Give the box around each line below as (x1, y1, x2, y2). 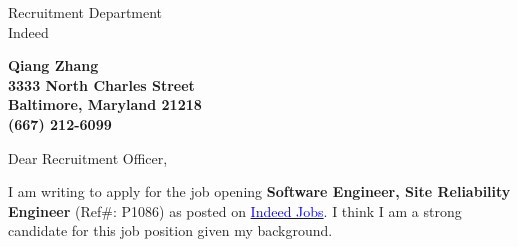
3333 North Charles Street (8, 74, 195, 95)
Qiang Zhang (8, 55, 99, 76)
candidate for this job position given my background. (8, 220, 333, 241)
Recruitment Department (8, 2, 163, 22)
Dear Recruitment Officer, (8, 147, 168, 168)
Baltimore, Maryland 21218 (8, 94, 202, 115)
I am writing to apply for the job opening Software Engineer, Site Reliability (8, 181, 511, 202)
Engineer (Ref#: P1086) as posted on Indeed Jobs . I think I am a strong (8, 200, 462, 221)
